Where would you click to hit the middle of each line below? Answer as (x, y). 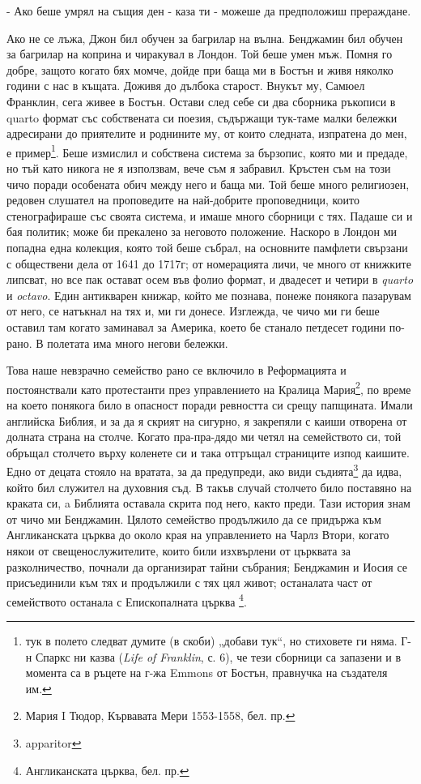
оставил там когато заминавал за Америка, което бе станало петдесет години (196, 326)
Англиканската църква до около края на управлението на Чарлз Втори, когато (198, 535)
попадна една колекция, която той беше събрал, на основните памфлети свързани (207, 247)
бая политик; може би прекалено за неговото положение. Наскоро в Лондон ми (202, 231)
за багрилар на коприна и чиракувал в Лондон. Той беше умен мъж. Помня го (200, 54)
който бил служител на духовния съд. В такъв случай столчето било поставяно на (209, 487)
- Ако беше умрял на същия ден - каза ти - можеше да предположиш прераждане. (209, 11)
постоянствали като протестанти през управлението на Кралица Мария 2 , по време (209, 388)
